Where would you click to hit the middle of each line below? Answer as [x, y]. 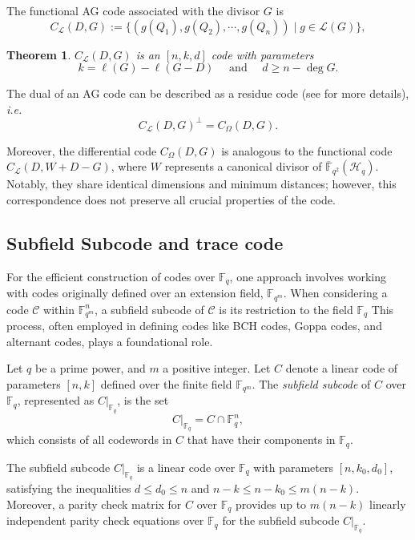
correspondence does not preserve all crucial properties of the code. [171, 200]
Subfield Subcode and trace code [145, 243]
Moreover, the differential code [82, 150]
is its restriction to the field [286, 309]
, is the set [143, 400]
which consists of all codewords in [89, 439]
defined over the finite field [166, 384]
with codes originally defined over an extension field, [135, 293]
